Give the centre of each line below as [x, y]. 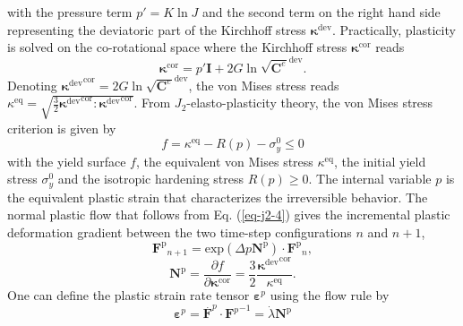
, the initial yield [380, 161]
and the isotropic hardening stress [151, 179]
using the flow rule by [330, 294]
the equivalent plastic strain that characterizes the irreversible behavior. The [218, 197]
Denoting [32, 85]
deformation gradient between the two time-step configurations [180, 232]
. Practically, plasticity [394, 29]
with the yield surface [67, 161]
